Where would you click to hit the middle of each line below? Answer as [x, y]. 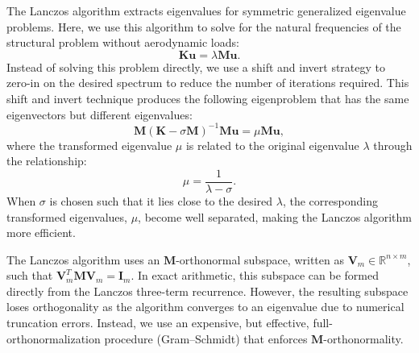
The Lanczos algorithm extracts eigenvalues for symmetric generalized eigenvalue [206, 10]
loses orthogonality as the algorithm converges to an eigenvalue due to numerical [205, 307]
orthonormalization [54, 338]
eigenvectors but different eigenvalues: [100, 114]
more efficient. [41, 233]
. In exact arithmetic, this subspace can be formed [255, 275]
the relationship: [47, 161]
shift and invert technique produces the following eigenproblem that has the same [208, 98]
